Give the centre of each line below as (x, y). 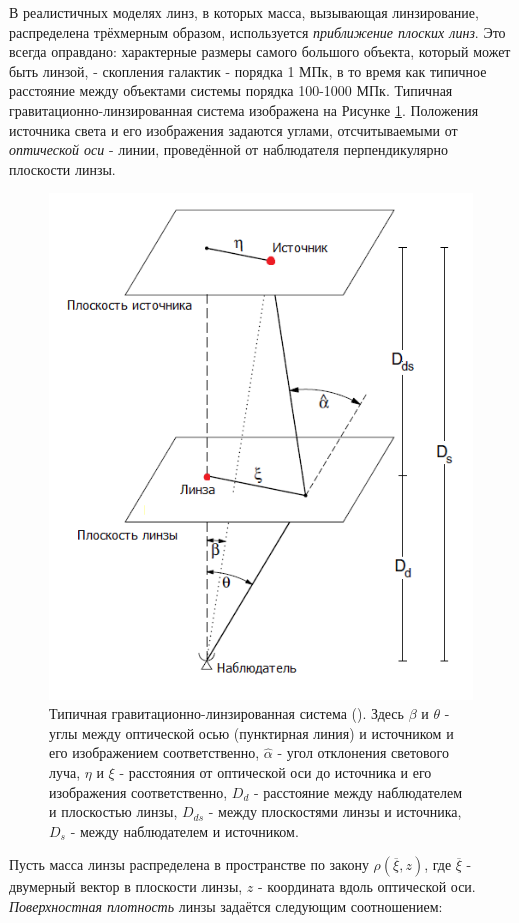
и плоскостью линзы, (113, 811)
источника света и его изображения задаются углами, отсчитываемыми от (233, 129)
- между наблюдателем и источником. (184, 830)
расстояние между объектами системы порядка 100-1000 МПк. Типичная (231, 90)
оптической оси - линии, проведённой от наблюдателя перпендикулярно (228, 149)
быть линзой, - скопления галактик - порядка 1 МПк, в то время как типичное (248, 70)
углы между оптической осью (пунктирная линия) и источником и (251, 732)
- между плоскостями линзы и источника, (335, 811)
